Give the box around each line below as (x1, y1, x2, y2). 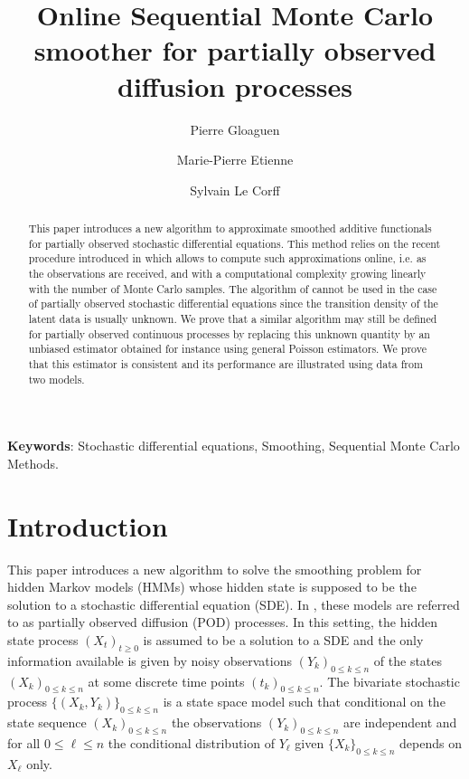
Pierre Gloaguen (190, 119, 280, 138)
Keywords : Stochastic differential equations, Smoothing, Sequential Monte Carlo (7, 436, 460, 455)
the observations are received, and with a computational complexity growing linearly (28, 266, 427, 281)
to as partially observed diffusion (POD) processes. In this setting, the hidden (7, 613, 437, 632)
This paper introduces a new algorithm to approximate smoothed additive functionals (28, 221, 432, 236)
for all (7, 733, 41, 752)
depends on (399, 733, 462, 752)
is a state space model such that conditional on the (163, 692, 446, 711)
